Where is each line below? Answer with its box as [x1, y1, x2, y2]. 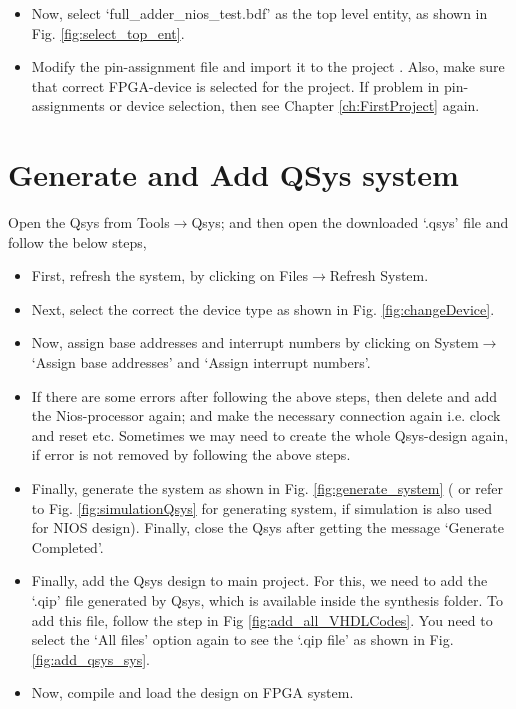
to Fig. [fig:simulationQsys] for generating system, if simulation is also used [31, 497, 493, 518]
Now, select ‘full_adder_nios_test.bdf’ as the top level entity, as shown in [31, 3, 488, 23]
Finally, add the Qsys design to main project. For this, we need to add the [31, 570, 488, 591]
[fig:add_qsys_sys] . [31, 648, 150, 669]
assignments [31, 95, 105, 116]
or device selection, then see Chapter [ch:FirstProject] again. [109, 95, 480, 116]
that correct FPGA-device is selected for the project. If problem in [31, 75, 440, 96]
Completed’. [31, 536, 104, 557]
